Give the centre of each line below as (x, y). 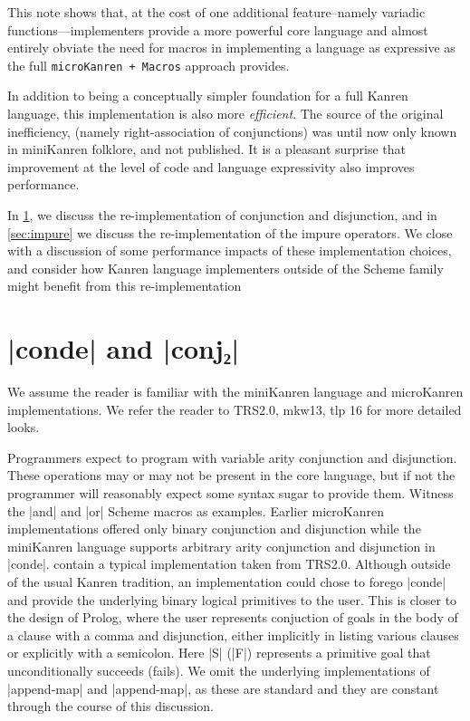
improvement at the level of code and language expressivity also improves (211, 166)
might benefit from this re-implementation (125, 286)
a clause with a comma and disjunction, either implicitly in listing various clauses (233, 634)
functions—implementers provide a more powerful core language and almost (218, 29)
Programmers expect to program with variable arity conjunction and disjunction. (232, 457)
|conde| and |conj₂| (124, 348)
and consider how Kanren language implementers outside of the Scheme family (225, 268)
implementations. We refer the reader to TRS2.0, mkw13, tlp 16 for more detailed (235, 409)
